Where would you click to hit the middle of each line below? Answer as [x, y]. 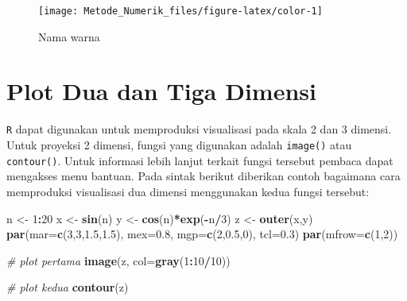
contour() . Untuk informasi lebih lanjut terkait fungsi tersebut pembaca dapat [200, 160]
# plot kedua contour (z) [68, 287]
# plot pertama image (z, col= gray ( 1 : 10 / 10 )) [118, 260]
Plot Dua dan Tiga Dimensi [161, 91]
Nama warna [69, 36]
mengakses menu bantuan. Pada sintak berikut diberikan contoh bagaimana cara [203, 176]
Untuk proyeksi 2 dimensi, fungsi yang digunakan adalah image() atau [179, 145]
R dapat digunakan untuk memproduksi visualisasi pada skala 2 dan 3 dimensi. [199, 129]
